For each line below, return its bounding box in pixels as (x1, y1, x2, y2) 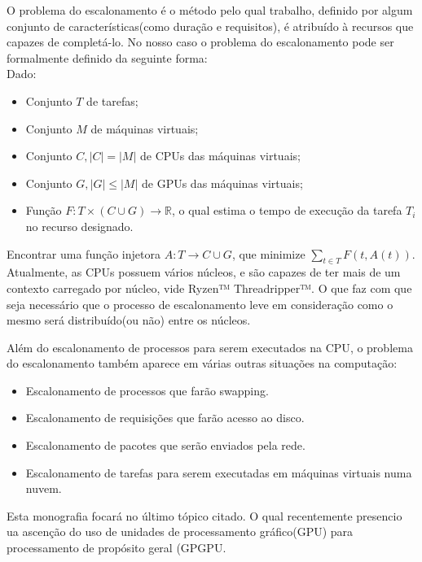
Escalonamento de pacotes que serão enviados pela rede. (25, 437, 306, 454)
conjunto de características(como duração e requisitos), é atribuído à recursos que (7, 17, 414, 34)
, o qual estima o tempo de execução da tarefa (171, 202, 402, 219)
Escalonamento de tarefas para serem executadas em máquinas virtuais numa (25, 464, 412, 481)
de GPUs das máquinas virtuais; (142, 174, 303, 191)
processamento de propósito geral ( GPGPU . (7, 539, 226, 556)
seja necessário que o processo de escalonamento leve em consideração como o (7, 295, 393, 312)
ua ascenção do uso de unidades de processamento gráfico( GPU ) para (7, 523, 354, 540)
